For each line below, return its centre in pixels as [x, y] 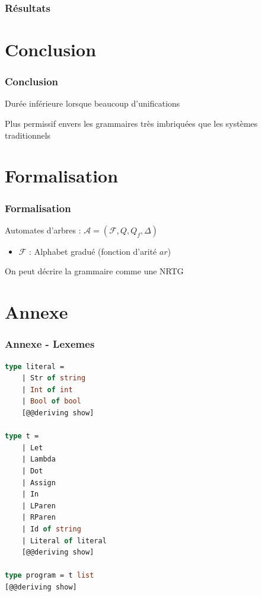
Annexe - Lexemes [50, 344]
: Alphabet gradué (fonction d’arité [93, 251]
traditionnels [28, 135]
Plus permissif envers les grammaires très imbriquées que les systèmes [131, 124]
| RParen [39, 518]
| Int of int [47, 390]
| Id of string [51, 529]
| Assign [39, 483]
